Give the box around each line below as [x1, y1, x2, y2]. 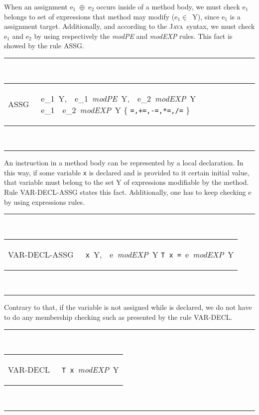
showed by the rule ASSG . [4, 40, 84, 51]
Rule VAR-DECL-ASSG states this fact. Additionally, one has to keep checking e [4, 187, 252, 197]
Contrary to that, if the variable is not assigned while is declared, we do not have [4, 302, 252, 312]
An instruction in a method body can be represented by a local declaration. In [4, 157, 244, 168]
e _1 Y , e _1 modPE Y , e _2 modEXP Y [41, 92, 196, 104]
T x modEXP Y [62, 364, 119, 376]
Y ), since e [192, 11, 225, 21]
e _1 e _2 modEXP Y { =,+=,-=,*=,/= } [41, 104, 190, 116]
